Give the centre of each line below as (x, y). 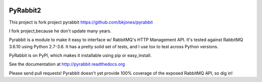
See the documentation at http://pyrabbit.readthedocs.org (67, 64)
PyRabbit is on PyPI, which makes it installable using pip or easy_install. (80, 55)
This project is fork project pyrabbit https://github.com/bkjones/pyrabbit (81, 22)
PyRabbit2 (25, 10)
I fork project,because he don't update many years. (60, 31)
